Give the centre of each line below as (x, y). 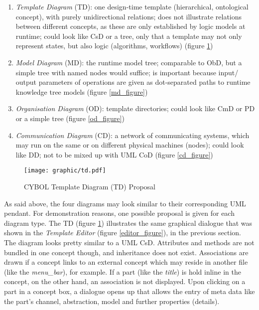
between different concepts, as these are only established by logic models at (130, 26)
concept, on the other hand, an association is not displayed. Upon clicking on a (125, 281)
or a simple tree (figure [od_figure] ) (70, 118)
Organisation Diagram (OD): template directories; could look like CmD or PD (135, 108)
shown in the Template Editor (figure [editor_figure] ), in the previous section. (123, 232)
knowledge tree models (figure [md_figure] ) (82, 91)
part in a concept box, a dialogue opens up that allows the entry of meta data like (129, 291)
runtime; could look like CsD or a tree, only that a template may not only (129, 36)
